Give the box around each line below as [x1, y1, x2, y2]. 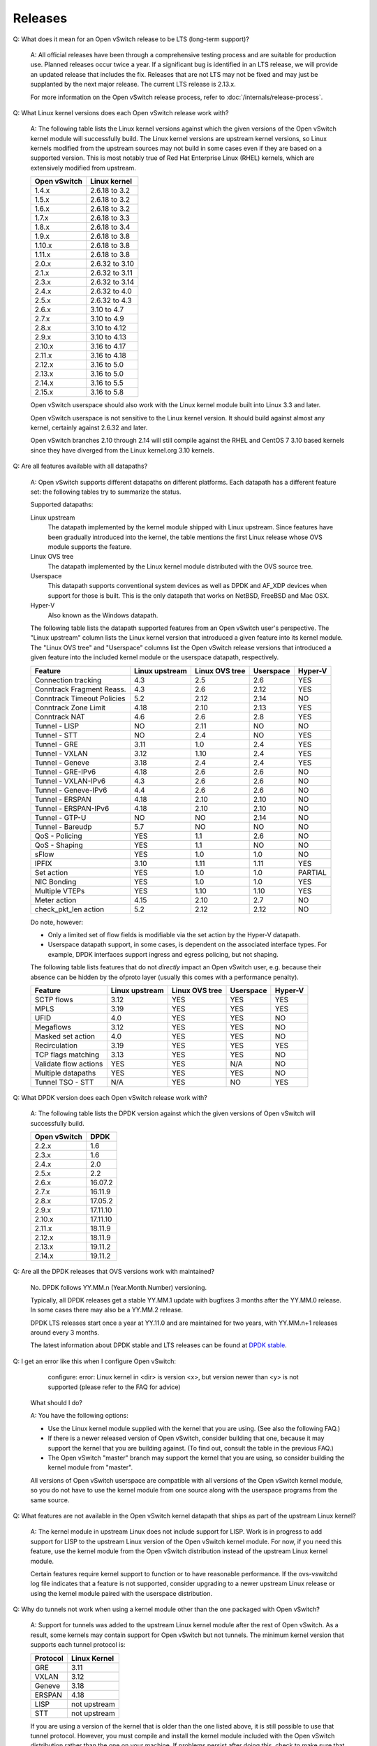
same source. [30, 1495, 70, 1504]
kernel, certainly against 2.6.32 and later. [30, 423, 148, 432]
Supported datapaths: [30, 500, 94, 509]
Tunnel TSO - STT [34, 1077, 94, 1087]
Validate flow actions [34, 1059, 103, 1069]
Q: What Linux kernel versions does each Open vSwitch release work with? [13, 108, 229, 117]
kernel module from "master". [47, 1463, 133, 1472]
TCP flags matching [34, 1050, 100, 1059]
